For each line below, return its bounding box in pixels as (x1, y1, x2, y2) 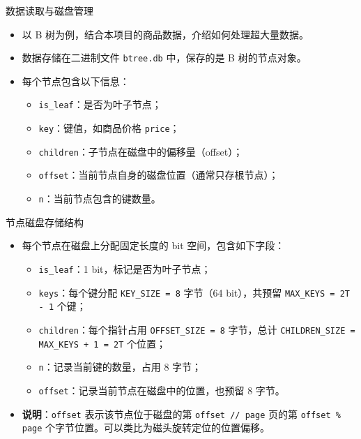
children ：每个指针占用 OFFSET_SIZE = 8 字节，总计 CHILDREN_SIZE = (38, 322, 355, 336)
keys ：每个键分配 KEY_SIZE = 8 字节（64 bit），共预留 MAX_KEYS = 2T (38, 285, 350, 299)
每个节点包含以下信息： (22, 73, 130, 88)
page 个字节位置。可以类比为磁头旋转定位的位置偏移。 (22, 420, 270, 435)
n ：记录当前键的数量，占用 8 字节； (38, 359, 202, 374)
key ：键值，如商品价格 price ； (38, 121, 180, 135)
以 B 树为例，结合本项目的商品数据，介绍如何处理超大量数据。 (22, 27, 309, 41)
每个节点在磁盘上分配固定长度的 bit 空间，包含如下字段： (22, 238, 285, 253)
